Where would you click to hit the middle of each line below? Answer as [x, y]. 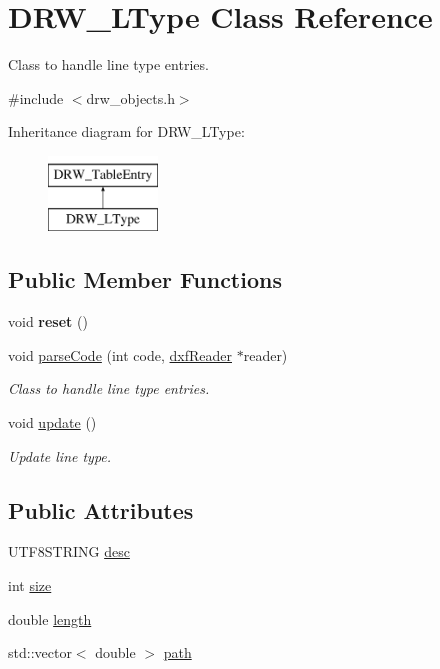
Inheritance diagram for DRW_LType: [126, 131]
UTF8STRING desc [69, 551]
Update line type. [60, 455]
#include [36, 97]
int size [30, 585]
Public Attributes [101, 509]
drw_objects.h [130, 97]
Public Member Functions [145, 279]
